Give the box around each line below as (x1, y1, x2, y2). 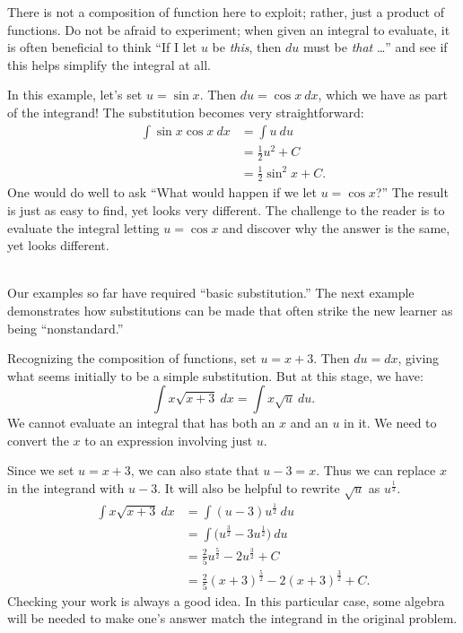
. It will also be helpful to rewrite (157, 479, 340, 498)
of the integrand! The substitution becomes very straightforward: (7, 102, 364, 121)
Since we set (7, 461, 74, 480)
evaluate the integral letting (7, 218, 160, 237)
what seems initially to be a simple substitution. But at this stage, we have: (7, 366, 424, 385)
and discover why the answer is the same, (223, 218, 450, 237)
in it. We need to (344, 413, 437, 432)
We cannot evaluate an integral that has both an (7, 413, 275, 432)
